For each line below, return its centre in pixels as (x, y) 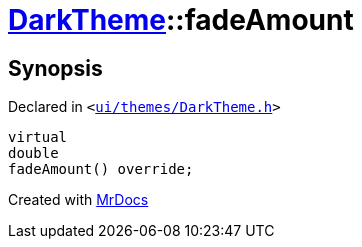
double (33, 153)
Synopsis (55, 68)
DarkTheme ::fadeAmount (181, 20)
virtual (38, 137)
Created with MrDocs (78, 200)
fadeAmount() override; (101, 169)
